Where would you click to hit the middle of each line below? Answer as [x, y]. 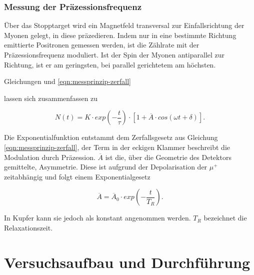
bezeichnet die [225, 218]
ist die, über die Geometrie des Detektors [168, 157]
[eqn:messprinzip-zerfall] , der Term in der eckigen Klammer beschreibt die [117, 147]
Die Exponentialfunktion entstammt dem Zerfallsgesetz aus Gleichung [111, 137]
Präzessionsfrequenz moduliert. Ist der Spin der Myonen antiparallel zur [114, 54]
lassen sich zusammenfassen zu [51, 98]
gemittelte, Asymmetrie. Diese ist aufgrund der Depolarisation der [106, 167]
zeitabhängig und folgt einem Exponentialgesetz [77, 176]
